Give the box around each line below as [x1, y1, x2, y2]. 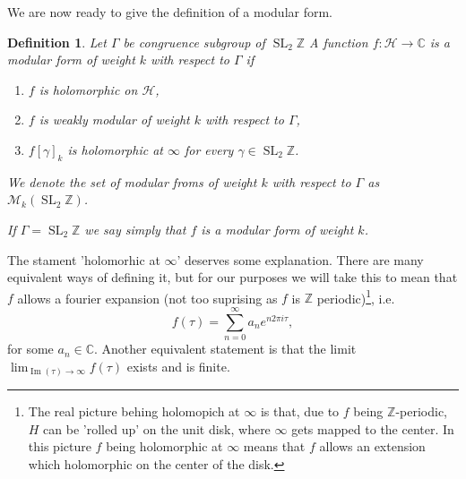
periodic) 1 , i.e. [316, 286, 395, 307]
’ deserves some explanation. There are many [177, 250, 424, 269]
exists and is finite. [126, 356, 230, 375]
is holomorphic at [67, 140, 163, 158]
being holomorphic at [106, 437, 223, 456]
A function [309, 32, 368, 51]
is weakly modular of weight [39, 110, 190, 129]
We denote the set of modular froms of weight [7, 172, 257, 191]
